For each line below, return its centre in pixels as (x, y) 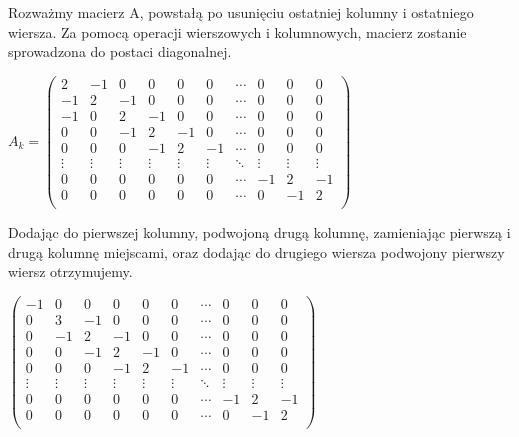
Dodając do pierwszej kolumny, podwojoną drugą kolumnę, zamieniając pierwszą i (259, 232)
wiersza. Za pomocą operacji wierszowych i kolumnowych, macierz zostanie (237, 31)
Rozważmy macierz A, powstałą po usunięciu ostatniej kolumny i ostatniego (241, 12)
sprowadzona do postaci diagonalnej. (120, 51)
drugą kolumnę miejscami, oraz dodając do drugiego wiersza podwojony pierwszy (256, 251)
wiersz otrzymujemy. (70, 271)
